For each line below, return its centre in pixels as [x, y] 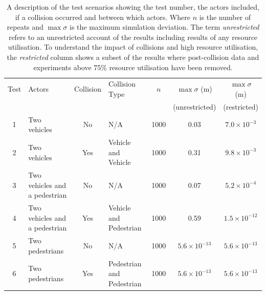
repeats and [25, 27]
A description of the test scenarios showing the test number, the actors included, [133, 7]
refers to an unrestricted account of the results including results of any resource [133, 37]
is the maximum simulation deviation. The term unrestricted [164, 27]
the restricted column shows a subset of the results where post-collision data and [133, 57]
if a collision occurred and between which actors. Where [103, 17]
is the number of [225, 17]
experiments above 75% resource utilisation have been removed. [133, 67]
